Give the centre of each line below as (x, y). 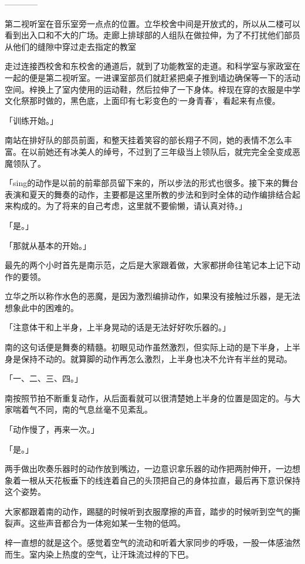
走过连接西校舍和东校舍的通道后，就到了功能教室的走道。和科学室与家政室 (148, 66)
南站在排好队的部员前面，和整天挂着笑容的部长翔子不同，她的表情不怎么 (144, 140)
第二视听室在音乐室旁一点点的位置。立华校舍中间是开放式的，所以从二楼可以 (152, 23)
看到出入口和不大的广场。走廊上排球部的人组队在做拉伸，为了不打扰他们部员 (152, 35)
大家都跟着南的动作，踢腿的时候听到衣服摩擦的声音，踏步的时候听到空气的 (148, 511)
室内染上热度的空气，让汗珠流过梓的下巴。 (111, 554)
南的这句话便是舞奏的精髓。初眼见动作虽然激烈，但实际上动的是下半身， (144, 347)
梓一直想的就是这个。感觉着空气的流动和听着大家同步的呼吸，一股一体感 (144, 543)
